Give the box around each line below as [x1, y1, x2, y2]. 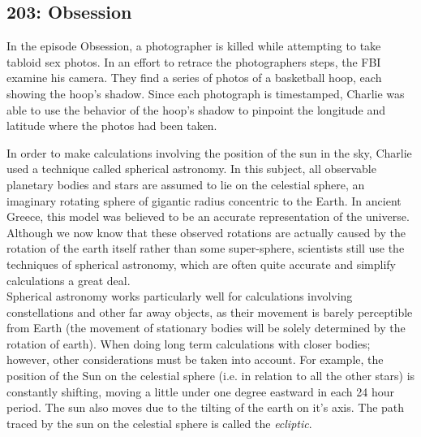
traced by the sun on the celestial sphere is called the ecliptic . [6, 414, 312, 431]
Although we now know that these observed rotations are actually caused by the [6, 223, 406, 240]
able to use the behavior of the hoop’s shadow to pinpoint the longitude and [6, 101, 385, 118]
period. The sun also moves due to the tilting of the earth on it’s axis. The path [6, 399, 405, 416]
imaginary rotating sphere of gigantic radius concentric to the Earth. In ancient [6, 192, 402, 209]
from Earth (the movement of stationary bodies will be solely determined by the [6, 319, 406, 336]
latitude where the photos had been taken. [6, 117, 217, 134]
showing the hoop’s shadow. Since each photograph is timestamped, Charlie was [6, 84, 405, 102]
